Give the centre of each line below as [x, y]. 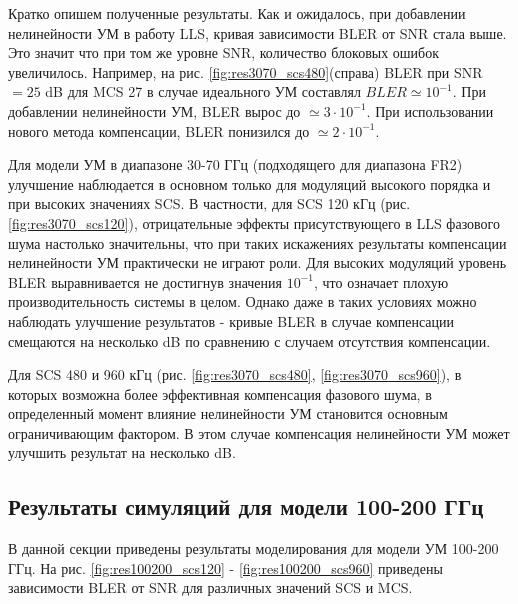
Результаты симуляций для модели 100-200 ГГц [246, 506]
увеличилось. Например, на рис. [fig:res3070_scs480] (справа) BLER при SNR [245, 71]
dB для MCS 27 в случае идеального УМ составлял [203, 91]
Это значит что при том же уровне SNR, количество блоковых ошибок [224, 52]
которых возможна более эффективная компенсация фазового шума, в [220, 393]
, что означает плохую [381, 281]
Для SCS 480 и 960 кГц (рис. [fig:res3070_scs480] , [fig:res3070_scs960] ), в [235, 374]
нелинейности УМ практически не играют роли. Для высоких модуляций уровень [257, 262]
